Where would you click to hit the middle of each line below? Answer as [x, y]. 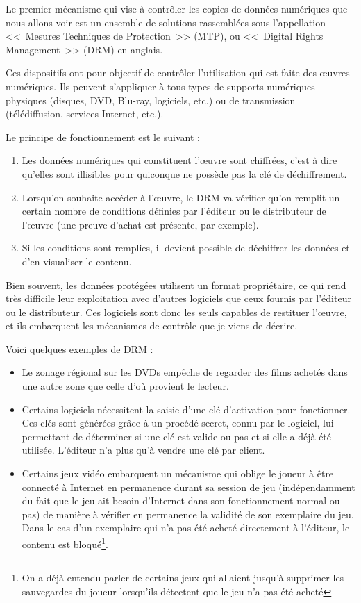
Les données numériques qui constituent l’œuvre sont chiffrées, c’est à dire [179, 160]
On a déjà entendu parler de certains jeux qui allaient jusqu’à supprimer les [183, 578]
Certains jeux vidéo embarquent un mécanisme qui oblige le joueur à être [178, 473]
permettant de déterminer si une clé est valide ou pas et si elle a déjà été [177, 436]
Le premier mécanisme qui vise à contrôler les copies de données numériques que [177, 8]
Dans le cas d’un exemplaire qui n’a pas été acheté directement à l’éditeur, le [186, 528]
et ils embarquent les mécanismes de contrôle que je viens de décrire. [152, 325]
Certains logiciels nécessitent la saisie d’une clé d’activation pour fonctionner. [186, 409]
